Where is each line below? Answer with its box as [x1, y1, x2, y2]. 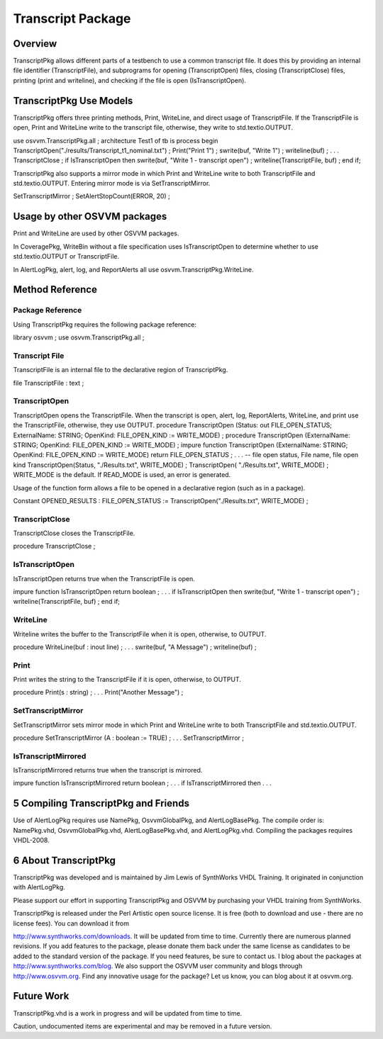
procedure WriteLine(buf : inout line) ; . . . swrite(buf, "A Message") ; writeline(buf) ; [13, 642, 257, 651]
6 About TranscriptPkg [13, 854, 116, 866]
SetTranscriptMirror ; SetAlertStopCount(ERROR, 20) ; [13, 192, 170, 201]
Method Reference [13, 283, 97, 296]
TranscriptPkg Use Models [13, 94, 133, 106]
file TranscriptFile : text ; [13, 378, 84, 387]
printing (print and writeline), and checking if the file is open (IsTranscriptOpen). [13, 76, 246, 84]
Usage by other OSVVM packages [13, 210, 167, 223]
